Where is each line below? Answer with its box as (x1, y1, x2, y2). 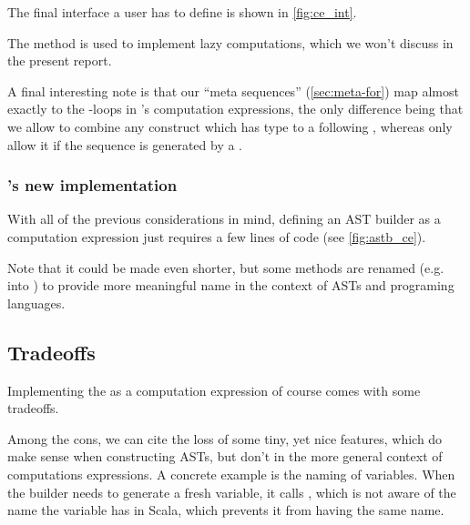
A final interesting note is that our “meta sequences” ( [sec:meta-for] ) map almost (7, 81, 459, 100)
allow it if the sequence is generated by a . (7, 135, 242, 154)
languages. (7, 293, 66, 312)
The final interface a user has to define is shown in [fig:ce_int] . (7, 3, 357, 21)
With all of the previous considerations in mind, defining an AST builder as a (7, 209, 441, 228)
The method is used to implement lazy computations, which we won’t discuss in (7, 33, 454, 52)
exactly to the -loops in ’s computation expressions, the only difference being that (7, 99, 464, 118)
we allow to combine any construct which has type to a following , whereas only (7, 116, 453, 136)
